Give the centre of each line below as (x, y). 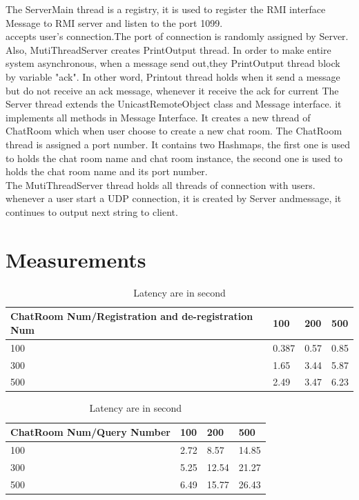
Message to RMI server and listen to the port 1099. (114, 22)
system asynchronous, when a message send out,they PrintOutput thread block (173, 63)
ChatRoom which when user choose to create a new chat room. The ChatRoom (174, 131)
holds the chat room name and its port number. (107, 171)
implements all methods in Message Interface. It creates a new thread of (158, 117)
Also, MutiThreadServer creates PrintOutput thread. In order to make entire (168, 49)
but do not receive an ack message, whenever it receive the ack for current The (172, 90)
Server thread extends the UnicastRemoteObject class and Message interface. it (174, 104)
